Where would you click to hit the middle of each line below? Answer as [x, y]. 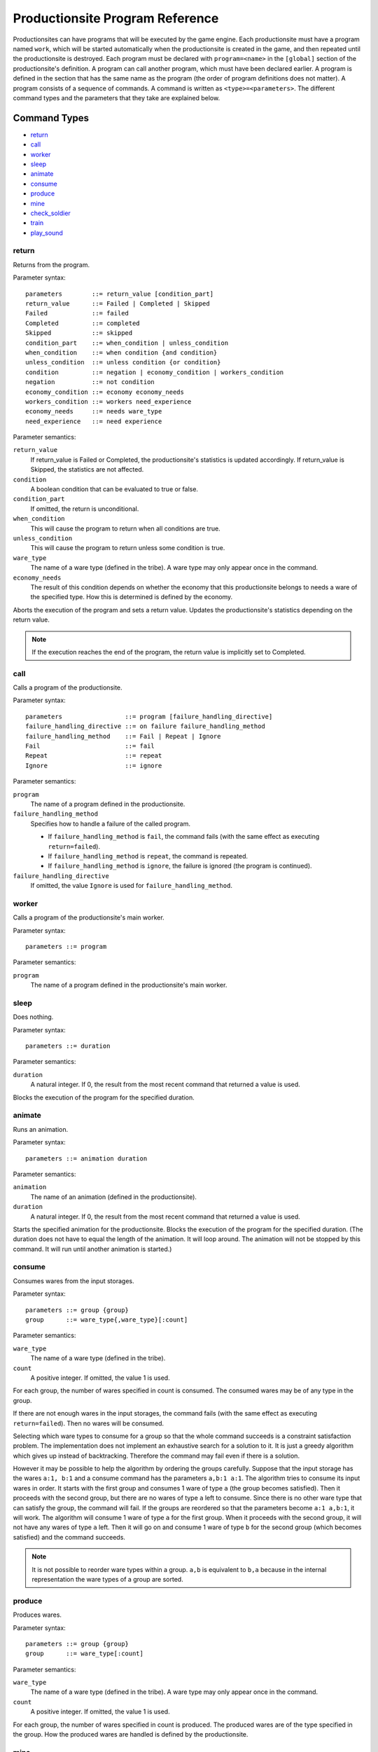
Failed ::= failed [77, 313]
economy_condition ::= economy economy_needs [105, 392]
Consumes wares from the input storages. [73, 1281]
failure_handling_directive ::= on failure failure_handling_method [145, 726]
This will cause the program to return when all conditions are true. [125, 528]
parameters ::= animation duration [86, 1158]
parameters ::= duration [68, 1046]
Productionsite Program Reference [116, 18]
